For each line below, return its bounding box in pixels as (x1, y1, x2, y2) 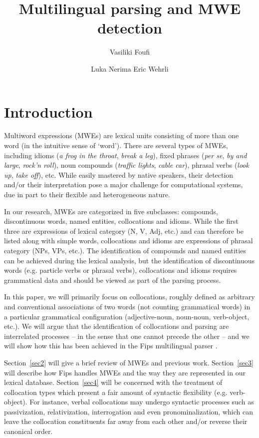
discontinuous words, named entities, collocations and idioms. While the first (4, 216, 239, 226)
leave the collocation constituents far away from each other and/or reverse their (4, 416, 248, 426)
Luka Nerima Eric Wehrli (91, 63, 169, 74)
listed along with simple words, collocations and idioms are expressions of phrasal (4, 235, 253, 246)
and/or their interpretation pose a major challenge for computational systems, (4, 179, 243, 190)
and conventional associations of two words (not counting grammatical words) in (4, 301, 251, 311)
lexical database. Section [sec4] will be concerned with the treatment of (4, 377, 223, 387)
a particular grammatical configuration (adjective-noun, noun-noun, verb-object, (4, 311, 250, 321)
